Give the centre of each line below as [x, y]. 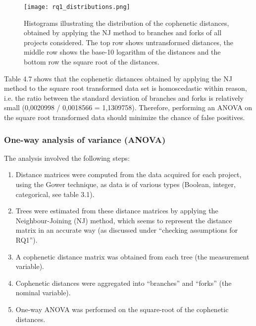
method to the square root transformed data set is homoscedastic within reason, [126, 88]
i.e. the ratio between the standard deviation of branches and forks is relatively [124, 98]
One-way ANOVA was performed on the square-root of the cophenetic [122, 309]
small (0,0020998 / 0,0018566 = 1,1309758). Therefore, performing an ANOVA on [128, 107]
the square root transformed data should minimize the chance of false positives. [125, 117]
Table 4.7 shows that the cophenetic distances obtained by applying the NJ [118, 78]
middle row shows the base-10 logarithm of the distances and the [122, 52]
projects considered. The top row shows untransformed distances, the [129, 42]
